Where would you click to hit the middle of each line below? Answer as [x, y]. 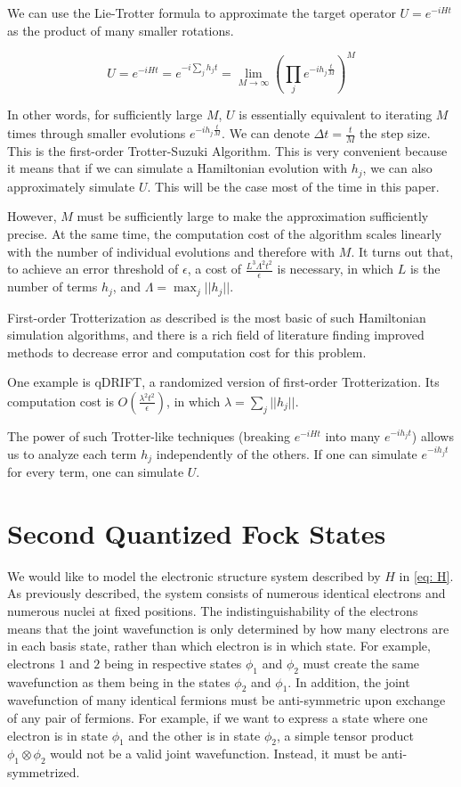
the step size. [395, 133]
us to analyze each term [72, 453]
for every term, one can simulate [96, 472]
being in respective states [173, 663]
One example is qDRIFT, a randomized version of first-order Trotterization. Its [223, 382]
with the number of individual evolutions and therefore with [171, 251]
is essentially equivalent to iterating [336, 115]
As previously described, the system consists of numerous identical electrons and [226, 593]
